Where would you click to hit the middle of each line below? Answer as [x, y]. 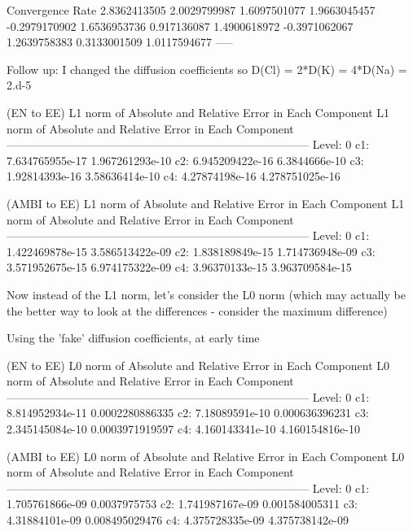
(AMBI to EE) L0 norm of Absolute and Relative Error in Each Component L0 [206, 456]
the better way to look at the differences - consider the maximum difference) [197, 310]
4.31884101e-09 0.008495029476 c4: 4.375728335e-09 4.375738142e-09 [178, 520]
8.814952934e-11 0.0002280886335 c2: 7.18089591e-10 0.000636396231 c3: [188, 413]
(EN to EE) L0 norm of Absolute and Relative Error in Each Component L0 [198, 365]
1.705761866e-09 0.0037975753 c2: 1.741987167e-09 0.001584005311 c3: [182, 504]
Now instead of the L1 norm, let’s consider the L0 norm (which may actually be [206, 294]
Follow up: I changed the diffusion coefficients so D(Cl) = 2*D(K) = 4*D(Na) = [207, 69]
